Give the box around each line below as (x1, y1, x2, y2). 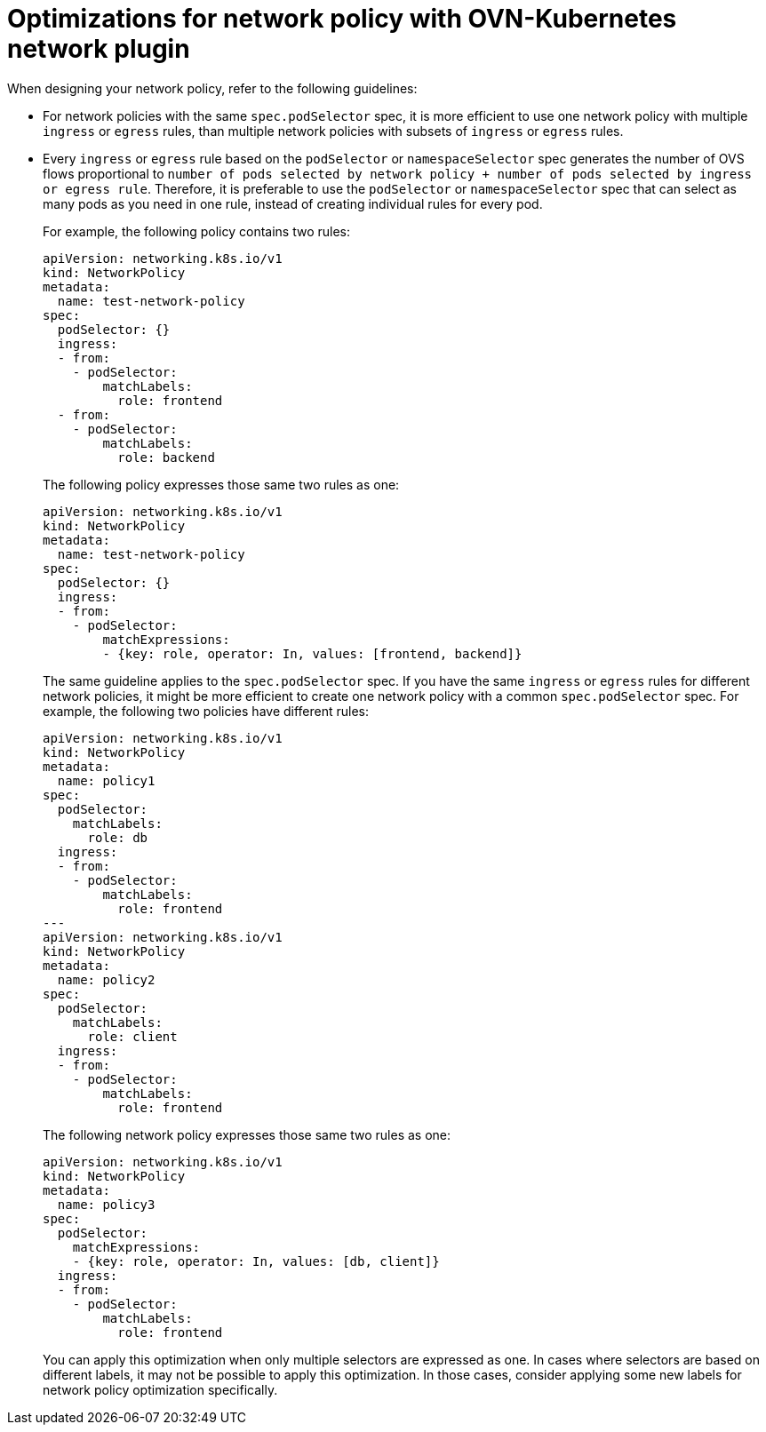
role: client (87, 1029, 178, 1044)
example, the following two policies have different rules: (43, 703, 370, 719)
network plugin (7, 34, 190, 64)
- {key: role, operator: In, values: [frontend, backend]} (102, 646, 523, 661)
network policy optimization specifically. (43, 1381, 278, 1397)
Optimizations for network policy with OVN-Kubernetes (7, 4, 677, 34)
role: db (87, 830, 148, 845)
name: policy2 (57, 972, 156, 987)
